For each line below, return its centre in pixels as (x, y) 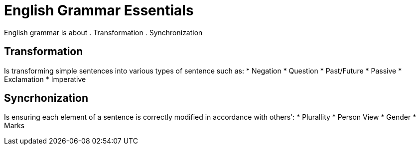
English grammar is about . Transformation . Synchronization (103, 32)
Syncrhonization (46, 98)
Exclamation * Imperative (45, 79)
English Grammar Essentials (99, 10)
